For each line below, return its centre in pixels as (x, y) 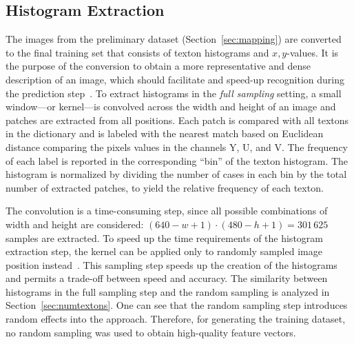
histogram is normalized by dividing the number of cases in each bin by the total (176, 174)
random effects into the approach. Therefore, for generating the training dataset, (176, 319)
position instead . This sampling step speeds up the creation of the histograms (171, 264)
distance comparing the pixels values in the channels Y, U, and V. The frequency (177, 146)
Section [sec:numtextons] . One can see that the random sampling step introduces (177, 305)
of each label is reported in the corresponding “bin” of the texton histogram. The (177, 160)
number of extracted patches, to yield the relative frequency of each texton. (165, 187)
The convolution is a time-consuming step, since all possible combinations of (167, 211)
